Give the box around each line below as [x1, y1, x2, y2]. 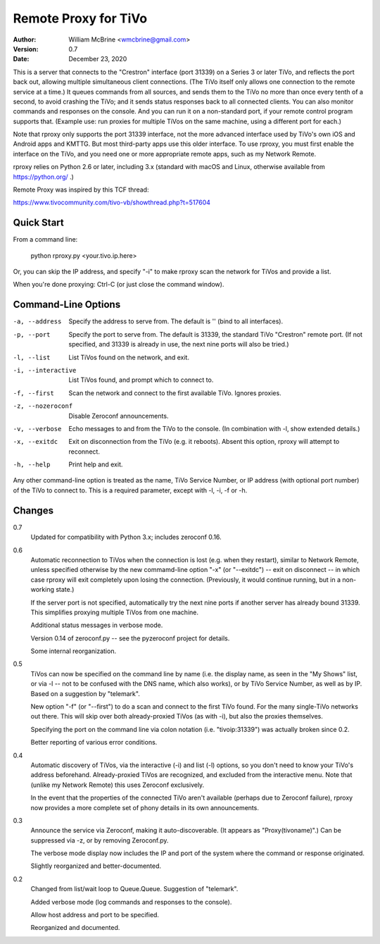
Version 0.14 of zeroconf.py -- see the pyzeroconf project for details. [30, 634, 230, 642]
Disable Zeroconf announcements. [68, 411, 169, 420]
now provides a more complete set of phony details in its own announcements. [30, 803, 260, 812]
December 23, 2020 [68, 55, 127, 63]
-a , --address [13, 318, 62, 325]
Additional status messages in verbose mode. [30, 621, 163, 630]
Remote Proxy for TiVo [13, 11, 148, 26]
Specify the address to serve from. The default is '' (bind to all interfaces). [68, 317, 284, 325]
